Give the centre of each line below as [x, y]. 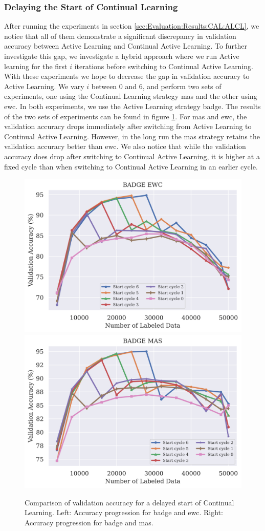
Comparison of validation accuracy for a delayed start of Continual [129, 502]
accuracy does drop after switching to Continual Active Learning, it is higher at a [132, 156]
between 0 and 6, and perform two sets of [156, 86]
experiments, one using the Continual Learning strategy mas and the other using [131, 96]
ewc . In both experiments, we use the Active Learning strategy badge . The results [132, 106]
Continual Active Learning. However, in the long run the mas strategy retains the [132, 136]
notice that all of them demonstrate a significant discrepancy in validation [120, 36]
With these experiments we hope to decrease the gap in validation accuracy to [127, 76]
